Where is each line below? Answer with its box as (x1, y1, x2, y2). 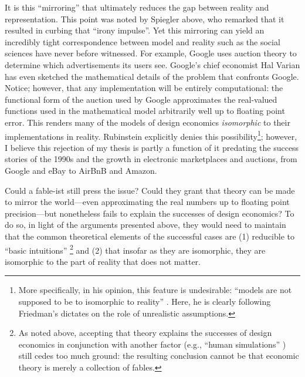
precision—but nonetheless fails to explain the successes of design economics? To (5, 207, 294, 219)
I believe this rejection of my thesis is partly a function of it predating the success (5, 141, 299, 153)
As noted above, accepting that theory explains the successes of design (18, 326, 272, 339)
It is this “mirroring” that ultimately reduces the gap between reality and (5, 1, 269, 13)
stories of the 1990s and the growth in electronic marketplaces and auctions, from (5, 153, 297, 165)
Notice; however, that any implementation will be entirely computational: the (5, 82, 283, 94)
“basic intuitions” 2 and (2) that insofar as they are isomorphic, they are (5, 242, 266, 256)
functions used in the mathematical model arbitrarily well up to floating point (5, 105, 285, 117)
